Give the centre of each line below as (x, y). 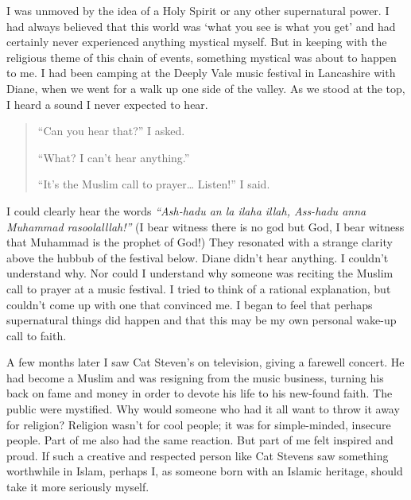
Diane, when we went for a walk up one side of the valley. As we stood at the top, (206, 88)
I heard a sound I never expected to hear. (107, 104)
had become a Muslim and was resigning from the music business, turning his (195, 377)
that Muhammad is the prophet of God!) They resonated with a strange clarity (200, 242)
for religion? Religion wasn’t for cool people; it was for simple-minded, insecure (199, 424)
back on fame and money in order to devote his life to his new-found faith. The (200, 393)
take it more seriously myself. (78, 487)
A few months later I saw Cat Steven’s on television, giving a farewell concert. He (205, 362)
